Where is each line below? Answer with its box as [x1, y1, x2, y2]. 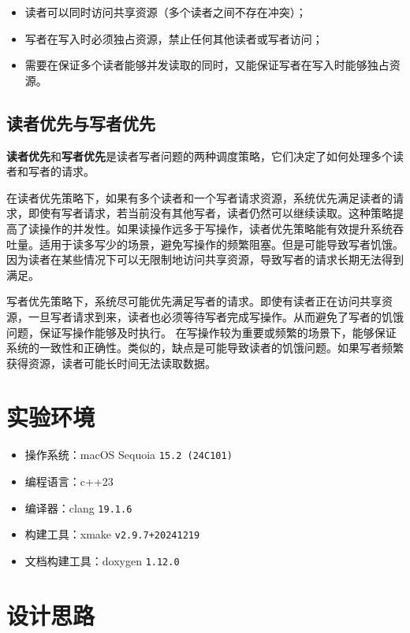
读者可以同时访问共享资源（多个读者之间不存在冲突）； [24, 4, 307, 20]
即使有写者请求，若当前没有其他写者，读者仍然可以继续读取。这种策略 [28, 205, 393, 221]
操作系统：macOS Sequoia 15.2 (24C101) [24, 446, 233, 463]
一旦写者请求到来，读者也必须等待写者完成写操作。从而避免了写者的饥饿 [28, 308, 404, 324]
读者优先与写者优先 [6, 110, 155, 135]
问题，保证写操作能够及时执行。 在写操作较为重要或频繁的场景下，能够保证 [6, 324, 397, 340]
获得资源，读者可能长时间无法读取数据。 [6, 354, 216, 371]
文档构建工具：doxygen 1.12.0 [24, 552, 180, 568]
